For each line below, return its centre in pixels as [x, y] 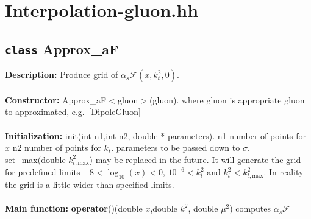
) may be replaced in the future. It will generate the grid [195, 159]
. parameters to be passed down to [176, 148]
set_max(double [35, 159]
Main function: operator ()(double [74, 208]
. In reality [284, 172]
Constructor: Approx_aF [56, 99]
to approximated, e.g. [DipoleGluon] [73, 112]
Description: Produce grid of [62, 75]
